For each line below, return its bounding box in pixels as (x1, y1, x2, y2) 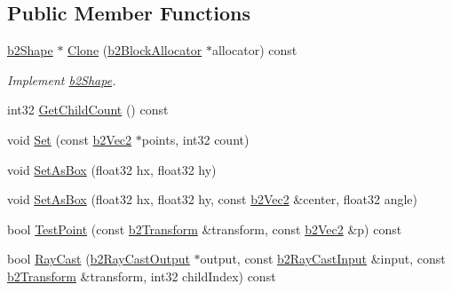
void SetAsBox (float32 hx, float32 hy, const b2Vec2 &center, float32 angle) (7, 190, 418, 209)
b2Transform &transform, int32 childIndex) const (7, 266, 276, 285)
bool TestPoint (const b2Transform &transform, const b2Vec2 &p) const (7, 219, 402, 238)
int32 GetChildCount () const (7, 100, 169, 119)
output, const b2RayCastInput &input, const (200, 249, 446, 268)
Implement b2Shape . (7, 70, 116, 89)
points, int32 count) (141, 130, 250, 148)
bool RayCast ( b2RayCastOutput (7, 249, 190, 268)
